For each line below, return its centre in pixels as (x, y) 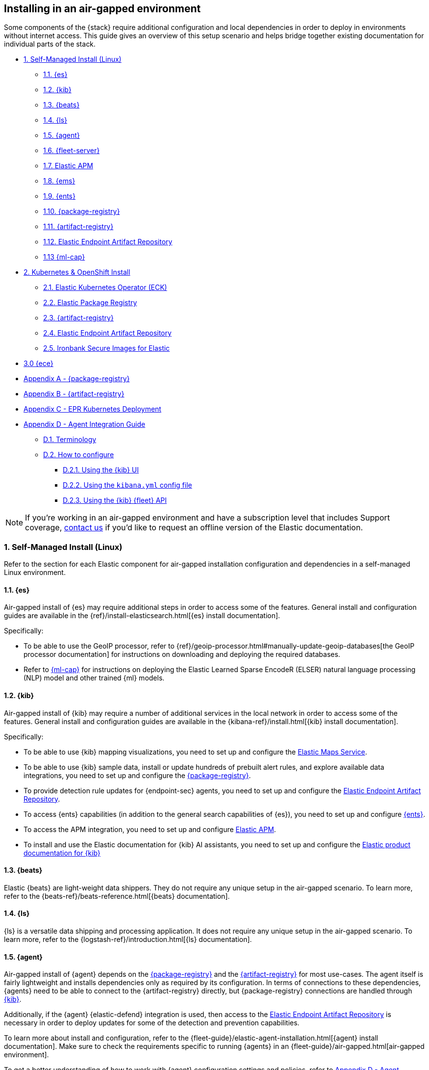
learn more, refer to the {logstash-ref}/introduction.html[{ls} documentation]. (128, 940)
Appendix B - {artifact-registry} (74, 394)
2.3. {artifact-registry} (78, 318)
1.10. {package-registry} (82, 211)
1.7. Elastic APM (68, 166)
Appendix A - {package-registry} (77, 379)
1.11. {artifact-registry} (78, 227)
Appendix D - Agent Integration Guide (85, 424)
